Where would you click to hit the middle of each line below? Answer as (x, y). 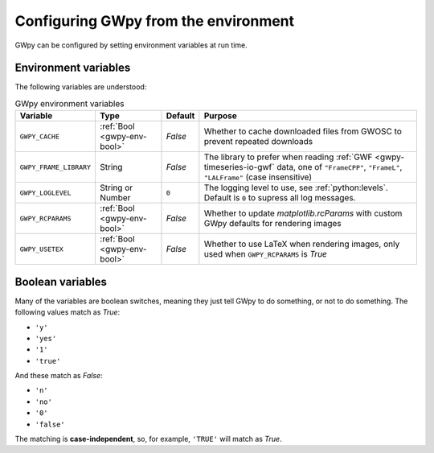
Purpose (220, 116)
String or (117, 187)
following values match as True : (68, 312)
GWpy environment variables (70, 104)
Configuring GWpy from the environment (155, 21)
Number (115, 198)
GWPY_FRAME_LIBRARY (55, 167)
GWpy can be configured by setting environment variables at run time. (131, 45)
